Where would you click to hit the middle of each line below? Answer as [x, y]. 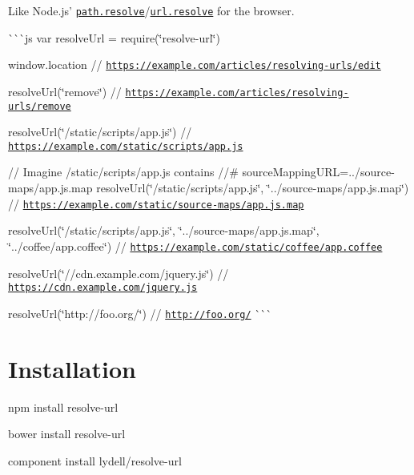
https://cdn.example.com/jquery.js [103, 288]
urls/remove [40, 106]
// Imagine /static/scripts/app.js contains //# [123, 172]
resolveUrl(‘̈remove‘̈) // [65, 91]
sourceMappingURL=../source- [318, 172]
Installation [72, 368]
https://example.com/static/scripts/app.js [126, 146]
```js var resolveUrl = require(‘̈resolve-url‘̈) [114, 37]
